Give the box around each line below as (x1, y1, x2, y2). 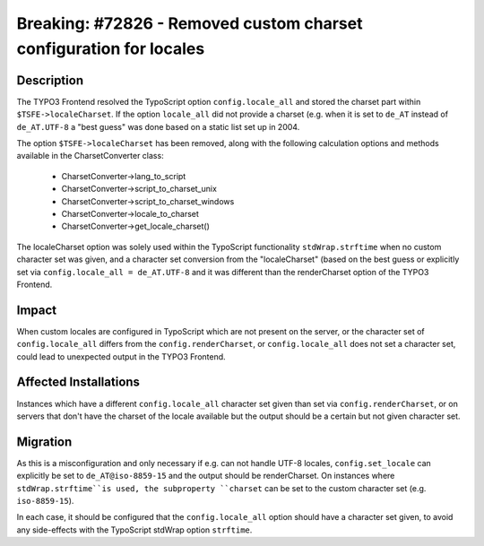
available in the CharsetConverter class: (16, 151, 165, 161)
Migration (16, 434, 73, 449)
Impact (16, 302, 57, 317)
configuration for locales (16, 39, 205, 58)
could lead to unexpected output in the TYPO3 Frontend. (16, 351, 226, 362)
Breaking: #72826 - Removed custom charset (16, 13, 363, 33)
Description (16, 73, 84, 88)
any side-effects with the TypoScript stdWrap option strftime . (16, 524, 253, 535)
